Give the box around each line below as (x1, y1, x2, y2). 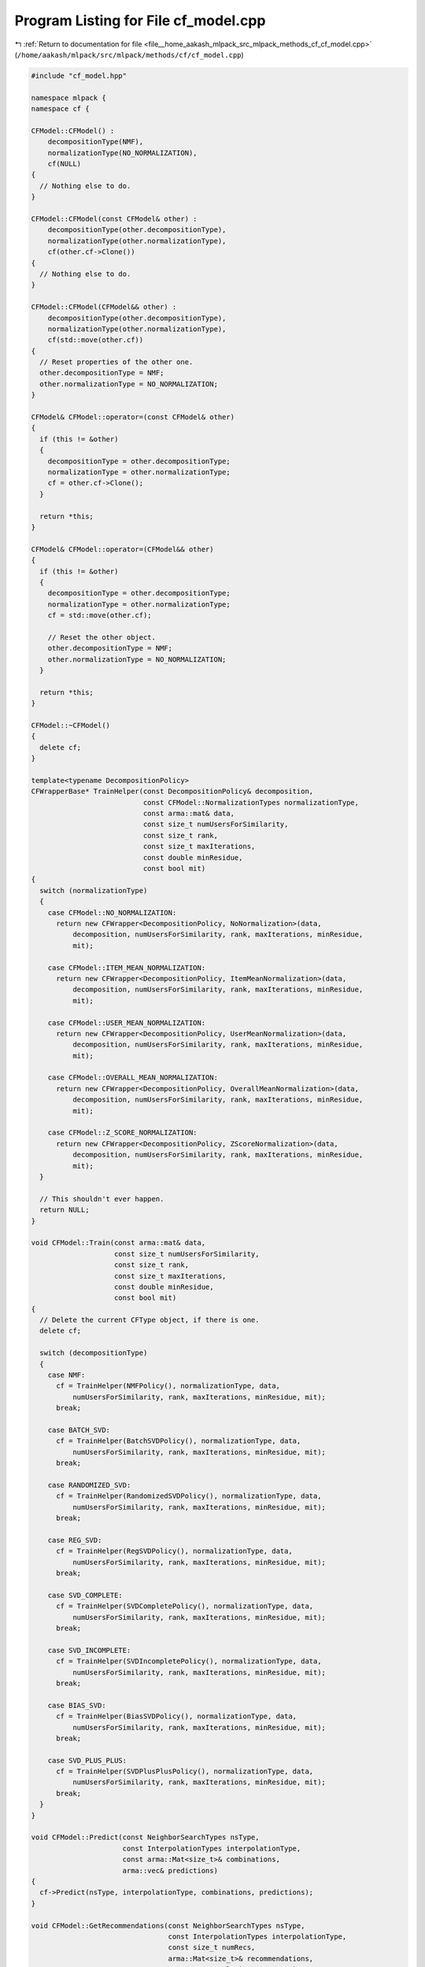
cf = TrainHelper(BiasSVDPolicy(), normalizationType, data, (56, 1712, 297, 1721)
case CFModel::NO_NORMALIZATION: (47, 908, 177, 917)
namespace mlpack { (31, 93, 106, 102)
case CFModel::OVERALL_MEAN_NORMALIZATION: (47, 1073, 218, 1082)
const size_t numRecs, (168, 1943, 256, 1952)
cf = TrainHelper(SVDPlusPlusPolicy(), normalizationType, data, (56, 1767, 314, 1776)
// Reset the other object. (47, 633, 157, 641)
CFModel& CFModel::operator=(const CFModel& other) (31, 413, 235, 422)
